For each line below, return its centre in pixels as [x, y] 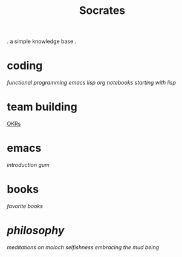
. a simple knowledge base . [42, 41]
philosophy [36, 231]
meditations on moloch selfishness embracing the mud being [83, 247]
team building [42, 107]
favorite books [25, 206]
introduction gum [28, 165]
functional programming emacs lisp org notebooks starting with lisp [91, 83]
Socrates [102, 11]
